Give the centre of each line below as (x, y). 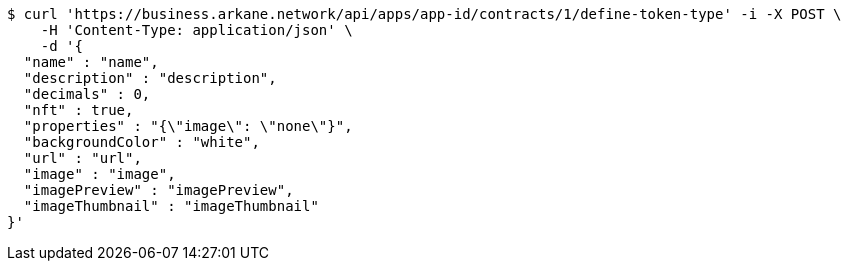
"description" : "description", (150, 78)
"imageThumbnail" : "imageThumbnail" (171, 206)
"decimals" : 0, (87, 94)
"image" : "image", (99, 174)
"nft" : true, (78, 110)
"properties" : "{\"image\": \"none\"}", (188, 126)
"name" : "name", (91, 62)
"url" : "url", (82, 158)
